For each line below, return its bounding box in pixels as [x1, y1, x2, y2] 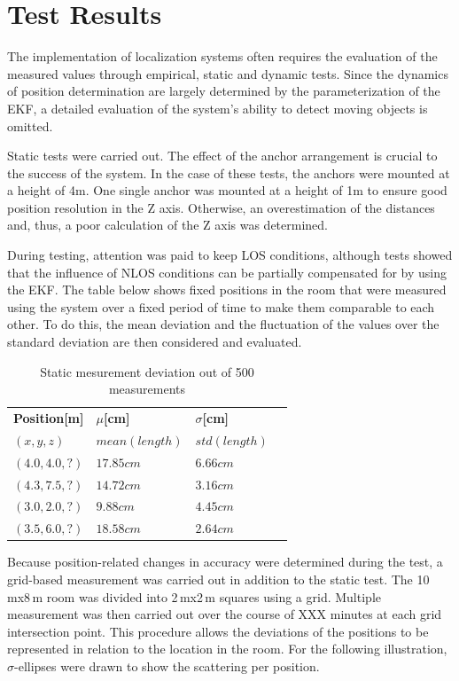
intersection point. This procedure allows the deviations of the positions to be [7, 622, 429, 640]
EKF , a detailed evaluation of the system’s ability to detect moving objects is [7, 98, 428, 117]
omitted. [7, 116, 53, 135]
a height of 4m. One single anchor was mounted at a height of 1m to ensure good [7, 181, 447, 200]
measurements [108, 380, 186, 398]
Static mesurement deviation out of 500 [40, 362, 254, 380]
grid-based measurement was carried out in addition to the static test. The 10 [7, 569, 430, 588]
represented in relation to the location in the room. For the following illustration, [7, 639, 447, 658]
